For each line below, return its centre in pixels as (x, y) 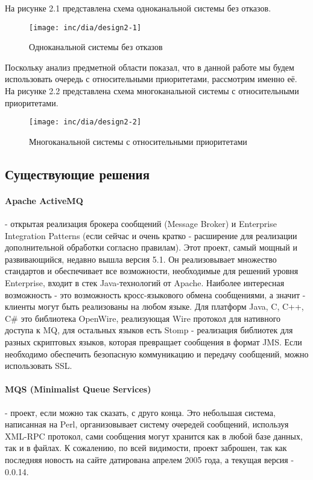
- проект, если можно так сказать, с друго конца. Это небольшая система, (140, 412)
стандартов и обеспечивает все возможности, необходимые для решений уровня (152, 271)
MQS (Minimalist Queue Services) (78, 389)
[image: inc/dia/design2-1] (85, 27)
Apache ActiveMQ (44, 200)
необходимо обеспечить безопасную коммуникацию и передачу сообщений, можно (157, 354)
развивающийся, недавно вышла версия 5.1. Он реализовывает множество (141, 259)
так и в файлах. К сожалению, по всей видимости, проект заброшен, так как (146, 448)
